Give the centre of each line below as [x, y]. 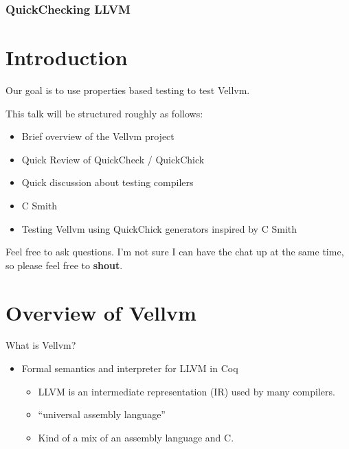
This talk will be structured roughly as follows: [104, 113]
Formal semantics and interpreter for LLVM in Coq [130, 368]
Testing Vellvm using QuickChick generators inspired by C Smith [159, 228]
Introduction [67, 57]
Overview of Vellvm [101, 312]
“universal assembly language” [102, 414]
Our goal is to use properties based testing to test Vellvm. [128, 90]
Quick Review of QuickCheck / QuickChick [113, 159]
